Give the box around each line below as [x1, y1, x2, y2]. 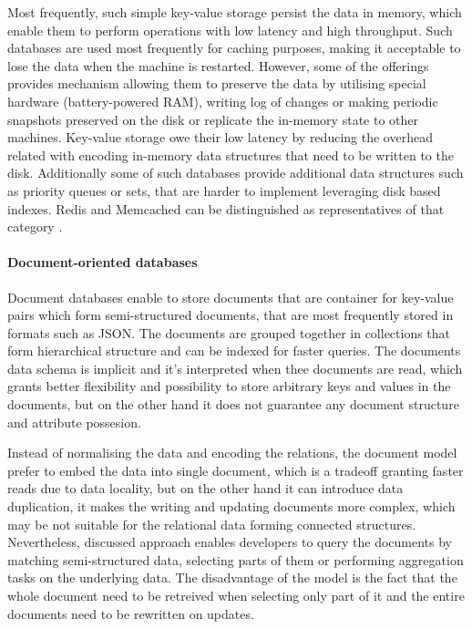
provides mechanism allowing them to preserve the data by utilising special [7, 74, 426, 93]
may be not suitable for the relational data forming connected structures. [7, 514, 416, 533]
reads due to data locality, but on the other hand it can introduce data [7, 479, 404, 498]
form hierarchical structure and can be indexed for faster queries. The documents [7, 341, 461, 360]
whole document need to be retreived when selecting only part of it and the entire [7, 586, 465, 605]
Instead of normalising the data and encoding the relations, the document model [7, 443, 457, 462]
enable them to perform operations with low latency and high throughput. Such [7, 20, 453, 39]
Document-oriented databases [7, 253, 198, 272]
